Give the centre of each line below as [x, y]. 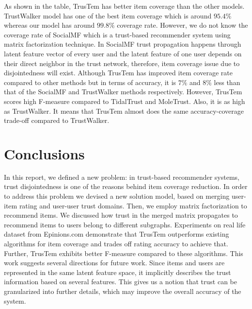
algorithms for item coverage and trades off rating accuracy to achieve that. [116, 243]
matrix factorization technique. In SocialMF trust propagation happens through [123, 44]
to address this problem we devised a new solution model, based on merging [117, 196]
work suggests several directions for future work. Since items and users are [114, 263]
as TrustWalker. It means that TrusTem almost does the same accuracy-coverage [124, 111]
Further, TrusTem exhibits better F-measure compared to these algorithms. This [124, 253]
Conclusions [44, 153]
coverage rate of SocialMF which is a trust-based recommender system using [117, 34]
